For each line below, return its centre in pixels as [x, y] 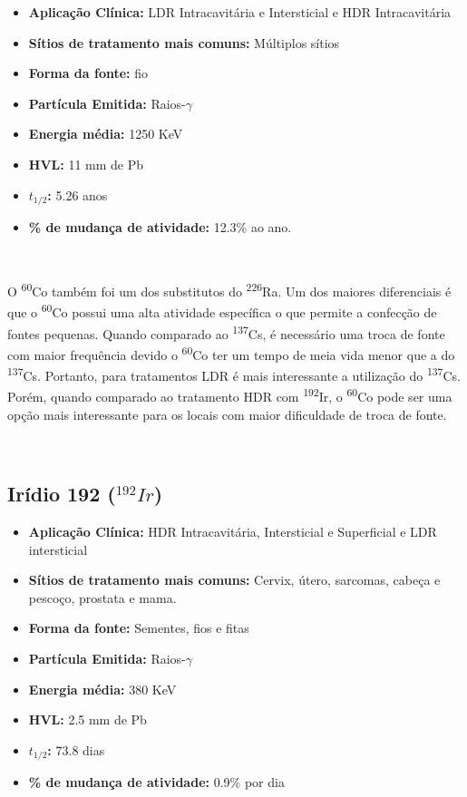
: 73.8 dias [76, 749]
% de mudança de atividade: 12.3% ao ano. [160, 227]
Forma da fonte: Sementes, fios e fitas [139, 628]
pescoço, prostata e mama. [102, 597]
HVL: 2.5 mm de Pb [88, 719]
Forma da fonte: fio [88, 73]
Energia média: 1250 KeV [106, 134]
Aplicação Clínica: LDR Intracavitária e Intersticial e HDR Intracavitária [240, 12]
